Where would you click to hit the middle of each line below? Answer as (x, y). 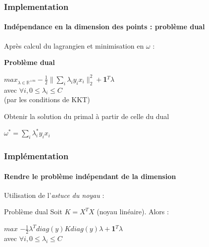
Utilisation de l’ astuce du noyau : (54, 195)
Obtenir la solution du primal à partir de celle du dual (87, 116)
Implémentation (36, 156)
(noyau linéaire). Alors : (133, 212)
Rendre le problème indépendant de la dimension (90, 176)
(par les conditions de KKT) (47, 99)
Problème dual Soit (33, 212)
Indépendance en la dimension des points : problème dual (104, 27)
